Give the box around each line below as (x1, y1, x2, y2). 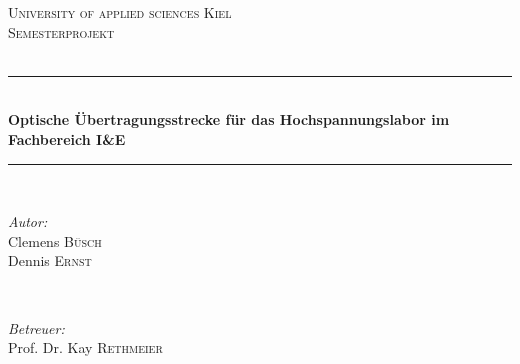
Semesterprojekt (8, 21, 115, 42)
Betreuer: (8, 317, 65, 338)
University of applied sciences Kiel (8, 2, 232, 22)
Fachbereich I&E (8, 128, 126, 149)
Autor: (8, 211, 48, 232)
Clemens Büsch (8, 230, 102, 251)
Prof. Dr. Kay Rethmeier (8, 337, 163, 358)
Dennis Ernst (8, 250, 92, 271)
